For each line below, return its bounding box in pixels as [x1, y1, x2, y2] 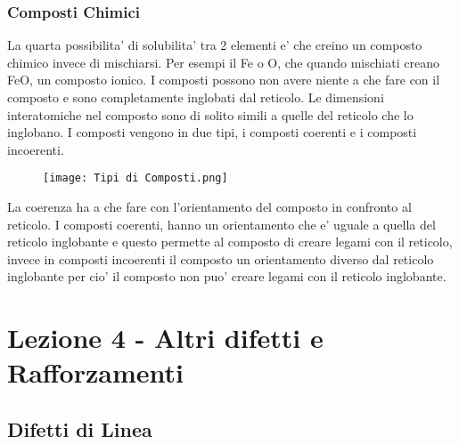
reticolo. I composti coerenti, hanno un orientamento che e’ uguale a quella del [7, 214, 436, 233]
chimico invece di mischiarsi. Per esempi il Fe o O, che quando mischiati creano [7, 52, 439, 71]
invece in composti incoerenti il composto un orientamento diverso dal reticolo [7, 249, 434, 268]
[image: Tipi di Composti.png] [43, 172, 228, 185]
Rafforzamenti [7, 354, 184, 391]
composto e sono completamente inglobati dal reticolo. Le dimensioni [7, 88, 384, 106]
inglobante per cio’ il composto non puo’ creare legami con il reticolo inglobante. [7, 267, 447, 286]
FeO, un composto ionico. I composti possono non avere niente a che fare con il [7, 70, 440, 89]
